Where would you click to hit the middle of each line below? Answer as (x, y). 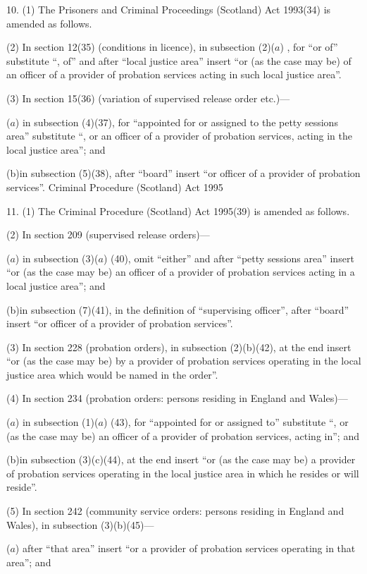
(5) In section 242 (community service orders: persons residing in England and (175, 511)
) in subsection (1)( (57, 422)
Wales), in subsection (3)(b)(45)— (80, 524)
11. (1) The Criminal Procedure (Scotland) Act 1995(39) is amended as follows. (178, 210)
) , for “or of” (309, 47)
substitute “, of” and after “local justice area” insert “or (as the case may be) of (179, 60)
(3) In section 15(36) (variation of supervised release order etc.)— (148, 98)
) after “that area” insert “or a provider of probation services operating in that (185, 548)
